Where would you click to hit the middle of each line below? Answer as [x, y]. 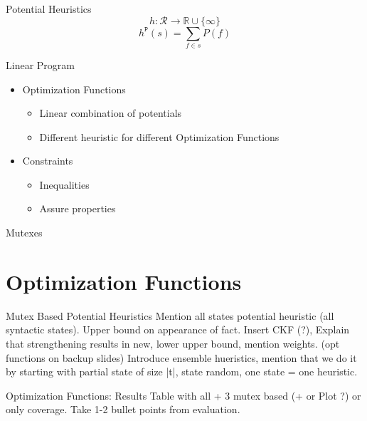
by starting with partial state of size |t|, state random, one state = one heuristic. [182, 371]
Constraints [48, 161]
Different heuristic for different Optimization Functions [159, 136]
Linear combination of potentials [111, 113]
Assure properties [78, 208]
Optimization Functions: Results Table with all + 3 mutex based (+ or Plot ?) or [183, 395]
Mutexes [24, 233]
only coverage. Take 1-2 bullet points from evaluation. [123, 409]
